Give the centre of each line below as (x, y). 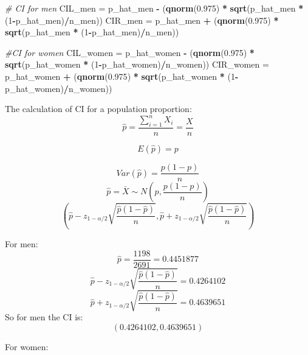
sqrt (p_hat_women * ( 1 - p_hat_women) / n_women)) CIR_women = (137, 64)
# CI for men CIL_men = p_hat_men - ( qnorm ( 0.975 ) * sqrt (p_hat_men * (154, 8)
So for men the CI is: (44, 317)
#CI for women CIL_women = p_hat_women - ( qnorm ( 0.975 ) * (130, 52)
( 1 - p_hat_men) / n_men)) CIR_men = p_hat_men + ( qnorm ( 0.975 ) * (142, 20)
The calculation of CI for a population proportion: (98, 109)
